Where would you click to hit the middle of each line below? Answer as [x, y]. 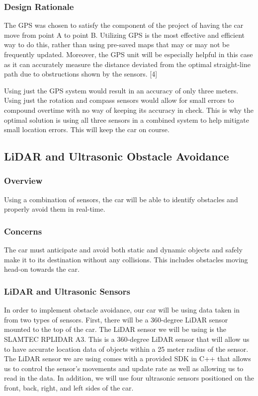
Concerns [23, 231]
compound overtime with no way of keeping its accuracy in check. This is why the [129, 110]
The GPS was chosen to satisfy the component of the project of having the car [124, 25]
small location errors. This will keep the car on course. [87, 129]
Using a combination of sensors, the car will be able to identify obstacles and [121, 199]
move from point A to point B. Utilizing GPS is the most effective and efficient [125, 35]
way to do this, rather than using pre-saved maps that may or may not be [117, 44]
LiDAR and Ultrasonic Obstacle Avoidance [117, 156]
